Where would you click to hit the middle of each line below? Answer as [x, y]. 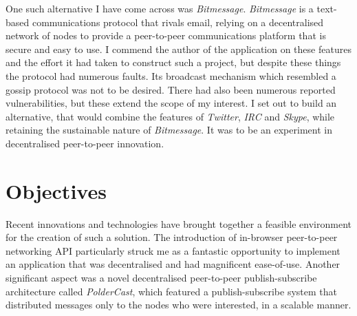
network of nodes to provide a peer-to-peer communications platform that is [166, 35]
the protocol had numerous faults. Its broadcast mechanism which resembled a [171, 75]
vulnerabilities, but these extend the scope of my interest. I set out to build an [171, 103]
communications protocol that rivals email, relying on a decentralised [178, 22]
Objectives [56, 190]
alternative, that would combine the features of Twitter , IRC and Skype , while [170, 116]
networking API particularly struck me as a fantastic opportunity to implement [173, 250]
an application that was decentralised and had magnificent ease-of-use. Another [173, 264]
